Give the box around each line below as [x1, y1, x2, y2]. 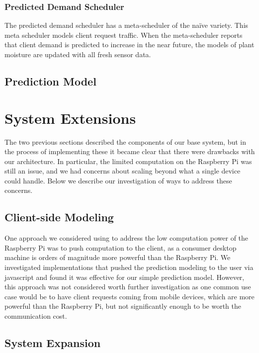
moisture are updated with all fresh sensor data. [4, 49, 151, 59]
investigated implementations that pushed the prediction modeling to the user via [4, 262, 254, 272]
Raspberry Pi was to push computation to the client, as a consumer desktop [4, 242, 237, 253]
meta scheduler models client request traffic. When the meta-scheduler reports [4, 29, 243, 40]
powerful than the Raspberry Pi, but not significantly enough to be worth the [4, 301, 241, 311]
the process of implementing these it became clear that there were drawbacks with [4, 146, 255, 157]
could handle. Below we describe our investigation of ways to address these [4, 175, 232, 185]
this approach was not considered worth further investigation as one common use [4, 281, 251, 292]
